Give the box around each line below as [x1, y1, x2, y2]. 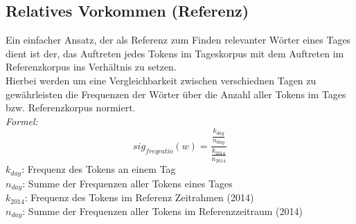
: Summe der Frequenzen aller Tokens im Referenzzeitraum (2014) [22, 203, 303, 218]
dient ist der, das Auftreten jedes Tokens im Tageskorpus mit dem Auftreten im [6, 46, 344, 60]
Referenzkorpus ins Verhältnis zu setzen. [6, 59, 177, 74]
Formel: [6, 113, 38, 128]
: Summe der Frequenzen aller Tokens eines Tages [22, 176, 233, 190]
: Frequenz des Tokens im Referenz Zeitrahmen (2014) [24, 190, 254, 205]
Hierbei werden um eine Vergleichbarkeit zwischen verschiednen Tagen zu [6, 73, 317, 87]
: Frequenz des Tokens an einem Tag [21, 162, 176, 176]
